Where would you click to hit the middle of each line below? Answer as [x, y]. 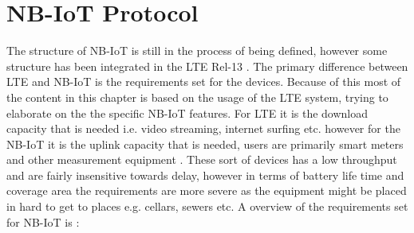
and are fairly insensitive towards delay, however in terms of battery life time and [205, 175]
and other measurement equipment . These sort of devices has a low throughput [202, 159]
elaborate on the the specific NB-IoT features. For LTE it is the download [187, 113]
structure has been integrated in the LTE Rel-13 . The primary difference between [207, 66]
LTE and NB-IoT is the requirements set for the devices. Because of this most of [204, 82]
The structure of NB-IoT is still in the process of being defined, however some [197, 50]
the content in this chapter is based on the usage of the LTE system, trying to [197, 97]
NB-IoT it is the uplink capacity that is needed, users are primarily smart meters [205, 144]
